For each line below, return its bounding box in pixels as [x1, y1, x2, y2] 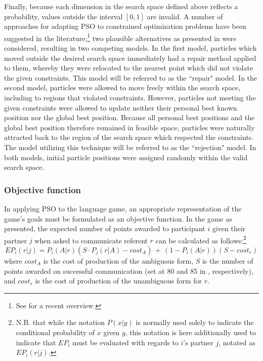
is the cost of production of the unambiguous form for [35, 275, 202, 286]
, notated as [218, 337, 255, 347]
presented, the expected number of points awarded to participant [4, 223, 205, 234]
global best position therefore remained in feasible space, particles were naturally [4, 122, 255, 132]
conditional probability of [16, 327, 95, 337]
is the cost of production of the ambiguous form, [43, 256, 194, 266]
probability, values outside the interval [4, 11, 123, 21]
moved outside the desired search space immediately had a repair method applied [4, 52, 256, 63]
